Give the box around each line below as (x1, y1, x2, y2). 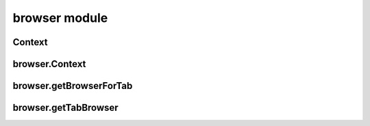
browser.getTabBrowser (12, 102, 119, 114)
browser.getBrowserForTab (12, 80, 133, 92)
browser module (12, 10, 108, 25)
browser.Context (12, 58, 86, 70)
